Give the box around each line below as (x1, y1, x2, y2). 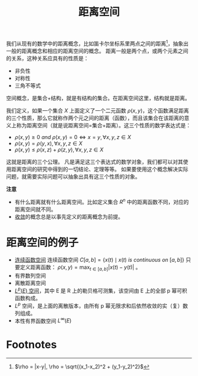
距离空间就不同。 (14, 206, 57, 213)
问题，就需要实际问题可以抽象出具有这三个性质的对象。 (6, 173, 140, 180)
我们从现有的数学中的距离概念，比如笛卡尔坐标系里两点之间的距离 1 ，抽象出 (6, 39, 189, 47)
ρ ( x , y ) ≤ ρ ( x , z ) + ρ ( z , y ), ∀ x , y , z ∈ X (14, 146, 104, 153)
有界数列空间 (14, 272, 46, 279)
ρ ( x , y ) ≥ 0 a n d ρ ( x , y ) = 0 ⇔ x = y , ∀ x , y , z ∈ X (14, 133, 131, 140)
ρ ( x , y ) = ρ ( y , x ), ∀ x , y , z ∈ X (14, 140, 82, 147)
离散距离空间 (14, 279, 46, 286)
